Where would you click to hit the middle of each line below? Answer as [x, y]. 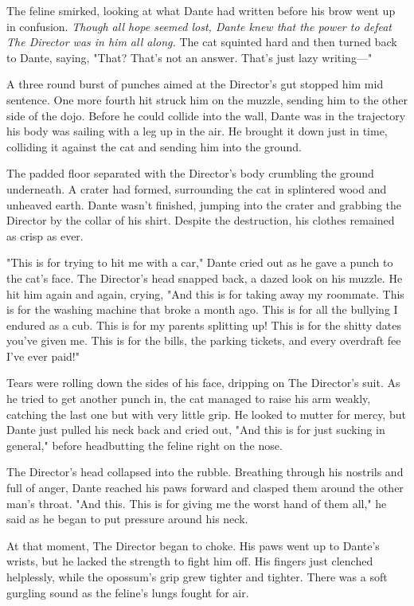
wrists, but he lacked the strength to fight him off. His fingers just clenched [190, 561]
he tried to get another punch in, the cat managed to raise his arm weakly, [189, 399]
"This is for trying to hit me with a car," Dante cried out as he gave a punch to [200, 262]
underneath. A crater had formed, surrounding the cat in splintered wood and [197, 188]
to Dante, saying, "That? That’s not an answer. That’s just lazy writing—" [189, 57]
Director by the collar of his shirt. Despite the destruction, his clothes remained [201, 220]
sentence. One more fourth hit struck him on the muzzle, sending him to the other [207, 99]
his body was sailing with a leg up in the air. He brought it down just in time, [197, 131]
